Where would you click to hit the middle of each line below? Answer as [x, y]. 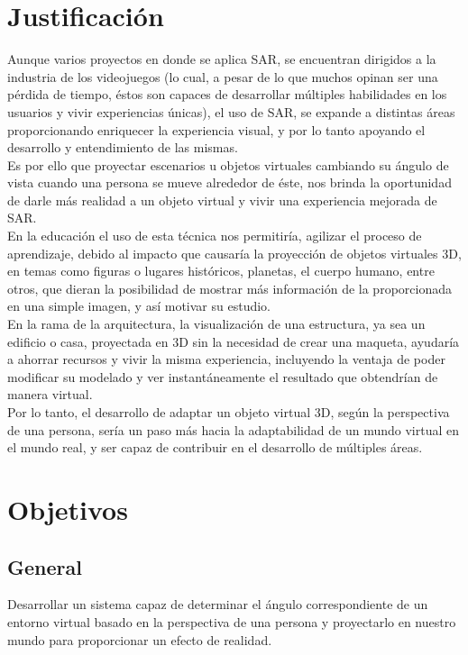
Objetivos [68, 509]
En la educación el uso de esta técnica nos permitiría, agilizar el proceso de [215, 236]
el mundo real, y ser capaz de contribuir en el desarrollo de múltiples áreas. [215, 447]
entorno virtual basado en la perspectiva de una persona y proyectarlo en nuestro [232, 621]
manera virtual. [50, 394]
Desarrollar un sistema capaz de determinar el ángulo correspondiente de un [218, 604]
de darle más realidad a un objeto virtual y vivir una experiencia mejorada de [222, 200]
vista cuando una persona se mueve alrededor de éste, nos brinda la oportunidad [229, 182]
